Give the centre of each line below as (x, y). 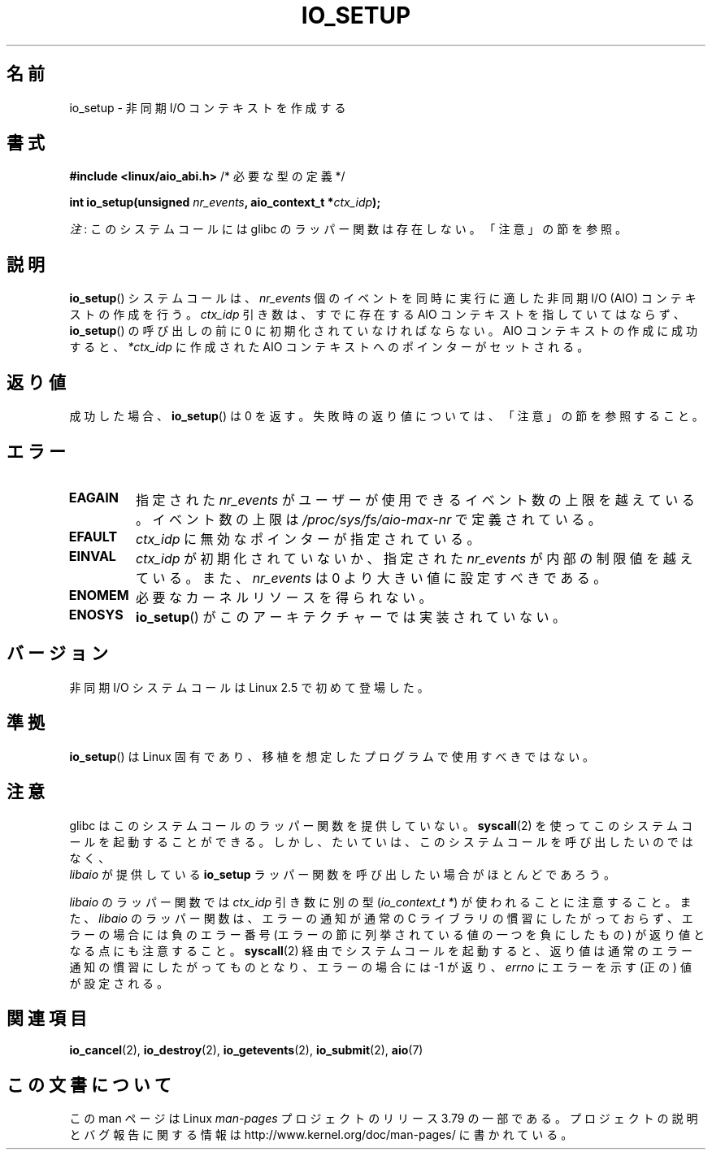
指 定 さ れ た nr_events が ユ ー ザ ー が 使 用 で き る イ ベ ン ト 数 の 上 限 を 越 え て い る (415, 500)
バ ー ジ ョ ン (57, 654)
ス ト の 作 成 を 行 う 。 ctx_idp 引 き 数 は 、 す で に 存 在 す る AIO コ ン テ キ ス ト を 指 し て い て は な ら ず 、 (377, 315)
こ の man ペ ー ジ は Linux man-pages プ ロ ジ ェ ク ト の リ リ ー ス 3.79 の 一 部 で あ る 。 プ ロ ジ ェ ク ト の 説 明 (384, 1119)
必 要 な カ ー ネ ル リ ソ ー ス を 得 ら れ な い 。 (284, 597)
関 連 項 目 (47, 1018)
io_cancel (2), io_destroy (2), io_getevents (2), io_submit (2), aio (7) (246, 1050)
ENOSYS (96, 614)
